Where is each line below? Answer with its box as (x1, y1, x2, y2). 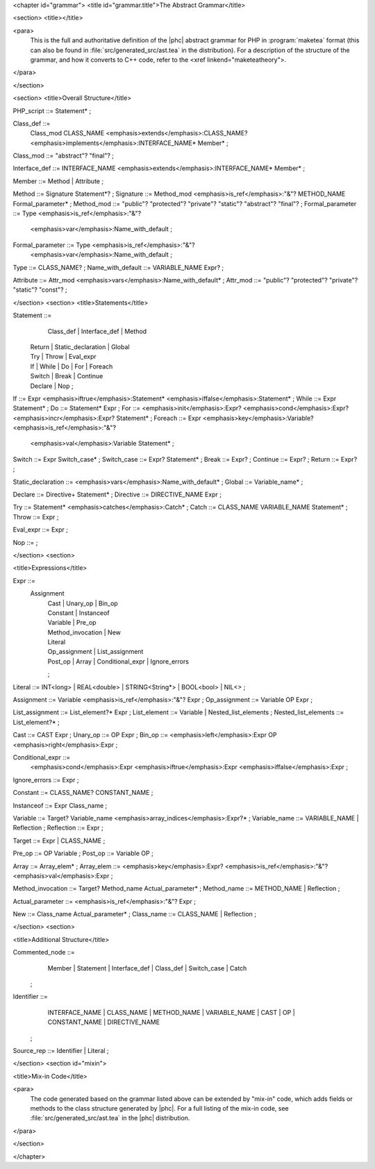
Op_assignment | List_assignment (47, 648, 144, 656)
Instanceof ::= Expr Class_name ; (12, 801, 108, 809)
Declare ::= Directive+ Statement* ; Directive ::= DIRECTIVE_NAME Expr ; (12, 490, 222, 499)
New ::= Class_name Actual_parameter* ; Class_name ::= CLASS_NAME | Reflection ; (12, 910, 257, 918)
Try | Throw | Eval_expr (30, 353, 97, 361)
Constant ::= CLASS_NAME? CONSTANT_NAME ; (12, 789, 153, 797)
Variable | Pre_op (47, 619, 97, 627)
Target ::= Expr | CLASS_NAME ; (12, 836, 106, 845)
